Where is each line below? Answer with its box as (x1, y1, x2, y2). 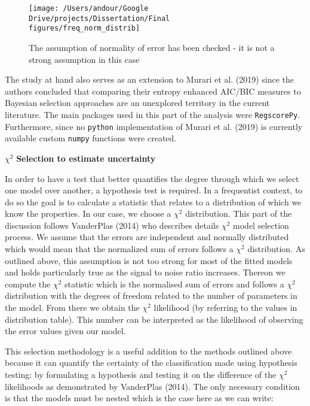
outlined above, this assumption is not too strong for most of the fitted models (5, 254, 293, 266)
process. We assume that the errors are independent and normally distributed (5, 231, 289, 243)
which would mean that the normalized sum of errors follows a (5, 243, 234, 255)
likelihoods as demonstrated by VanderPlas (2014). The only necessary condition (5, 380, 300, 392)
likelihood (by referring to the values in (154, 301, 297, 314)
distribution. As (247, 243, 305, 255)
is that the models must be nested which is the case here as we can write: (5, 392, 274, 404)
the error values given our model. (5, 325, 126, 337)
